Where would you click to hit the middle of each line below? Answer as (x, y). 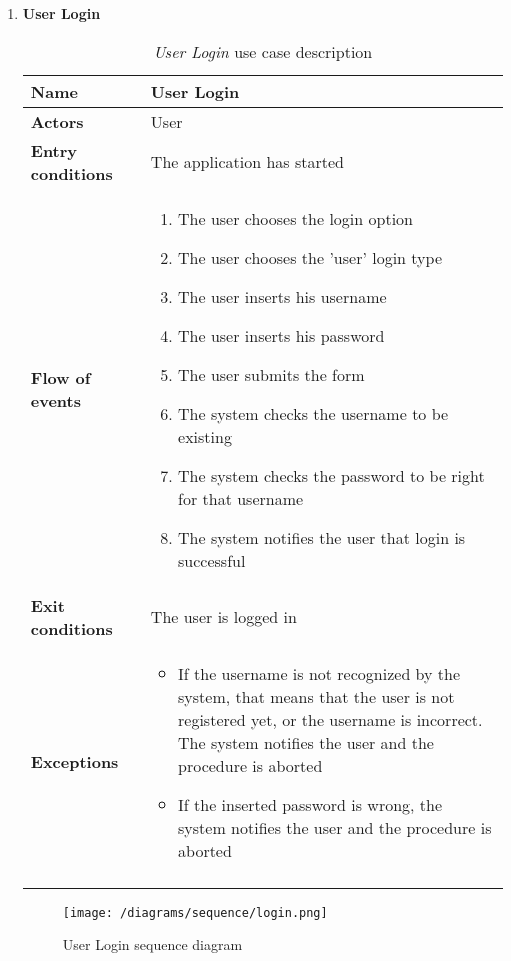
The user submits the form (271, 374)
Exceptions (74, 762)
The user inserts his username (282, 296)
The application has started (247, 162)
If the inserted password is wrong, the (310, 804)
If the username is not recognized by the (319, 673)
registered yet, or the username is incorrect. (330, 719)
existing (205, 436)
